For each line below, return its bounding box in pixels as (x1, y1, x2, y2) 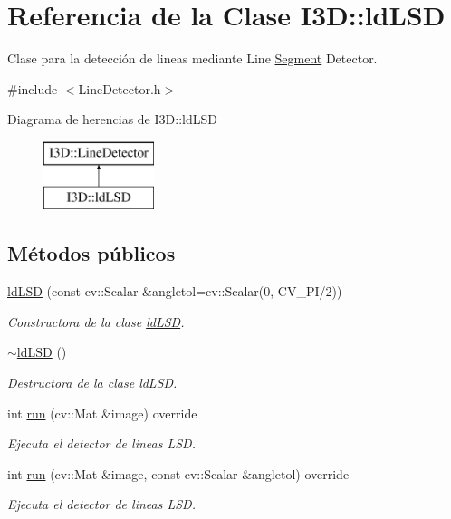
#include (7, 79, 58, 98)
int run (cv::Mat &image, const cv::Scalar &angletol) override (7, 464, 350, 483)
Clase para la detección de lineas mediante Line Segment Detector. (7, 49, 378, 68)
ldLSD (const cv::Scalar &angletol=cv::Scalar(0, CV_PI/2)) (7, 282, 342, 301)
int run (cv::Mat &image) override (7, 403, 197, 422)
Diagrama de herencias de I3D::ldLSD (7, 110, 217, 129)
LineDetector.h (78, 79, 161, 98)
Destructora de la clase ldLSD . (7, 373, 178, 392)
